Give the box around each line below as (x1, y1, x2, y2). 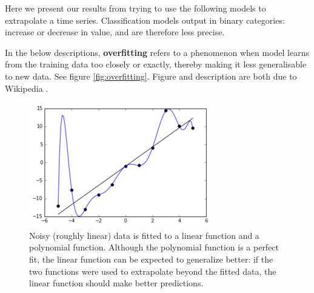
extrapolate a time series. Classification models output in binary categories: (5, 13, 285, 26)
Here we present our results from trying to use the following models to (5, 2, 266, 14)
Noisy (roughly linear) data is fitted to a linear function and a (29, 229, 259, 241)
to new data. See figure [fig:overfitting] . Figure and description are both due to (5, 69, 297, 82)
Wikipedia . (5, 81, 48, 94)
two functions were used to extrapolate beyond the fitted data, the (29, 264, 276, 277)
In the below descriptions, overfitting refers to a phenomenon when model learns (5, 46, 309, 58)
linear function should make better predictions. (29, 277, 204, 289)
